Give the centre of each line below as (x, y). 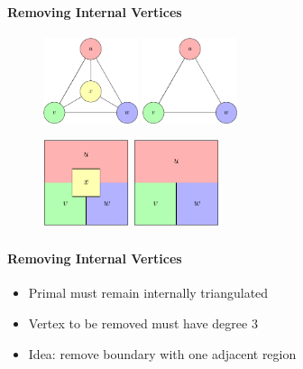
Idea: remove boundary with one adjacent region (162, 353)
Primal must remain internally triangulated (148, 293)
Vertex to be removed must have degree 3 (143, 323)
